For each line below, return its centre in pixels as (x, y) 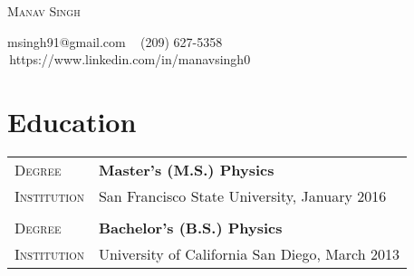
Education (72, 121)
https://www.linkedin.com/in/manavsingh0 (130, 59)
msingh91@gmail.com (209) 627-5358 (115, 41)
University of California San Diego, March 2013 (249, 253)
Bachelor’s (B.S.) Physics (190, 227)
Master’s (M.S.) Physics (186, 169)
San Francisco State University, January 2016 (242, 195)
